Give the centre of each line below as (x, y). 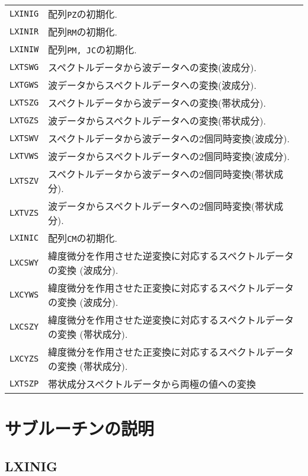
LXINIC (24, 238)
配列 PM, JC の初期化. (92, 49)
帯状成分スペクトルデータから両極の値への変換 (152, 384)
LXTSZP (24, 384)
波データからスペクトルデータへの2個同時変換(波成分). (169, 156)
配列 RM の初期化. (83, 32)
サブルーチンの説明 (80, 428)
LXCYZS (24, 359)
